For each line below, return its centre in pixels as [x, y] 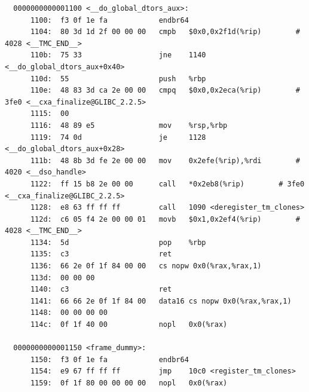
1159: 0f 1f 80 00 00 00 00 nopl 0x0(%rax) [129, 383]
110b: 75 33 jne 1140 [118, 55]
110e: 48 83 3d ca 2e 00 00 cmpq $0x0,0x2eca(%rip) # [165, 91]
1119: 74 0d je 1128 [118, 137]
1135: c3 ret [101, 254]
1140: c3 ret [101, 290]
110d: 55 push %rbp [118, 79]
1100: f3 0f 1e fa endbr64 [109, 20]
